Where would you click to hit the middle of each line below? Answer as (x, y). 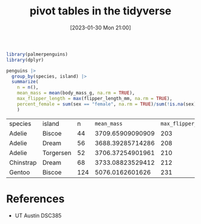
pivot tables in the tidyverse (100, 11)
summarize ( (25, 82)
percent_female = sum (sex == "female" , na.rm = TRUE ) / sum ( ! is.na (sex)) (108, 104)
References (35, 199)
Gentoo (19, 172)
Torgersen (57, 153)
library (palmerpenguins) (37, 54)
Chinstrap (23, 162)
